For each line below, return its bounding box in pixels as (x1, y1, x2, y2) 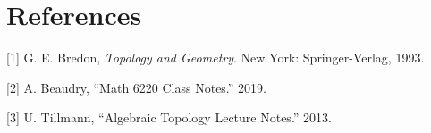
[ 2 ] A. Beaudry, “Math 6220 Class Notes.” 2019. (6, 78, 266, 96)
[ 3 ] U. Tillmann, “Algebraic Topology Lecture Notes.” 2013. (6, 108, 332, 127)
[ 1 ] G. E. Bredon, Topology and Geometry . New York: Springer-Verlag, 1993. (6, 48, 425, 67)
